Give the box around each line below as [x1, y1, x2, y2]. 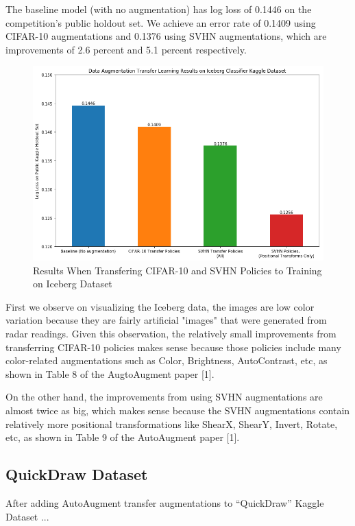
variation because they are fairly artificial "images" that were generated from [5, 313, 327, 327]
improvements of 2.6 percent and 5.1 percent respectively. [5, 42, 247, 56]
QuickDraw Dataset [5, 464, 148, 485]
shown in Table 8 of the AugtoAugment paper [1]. [5, 366, 215, 381]
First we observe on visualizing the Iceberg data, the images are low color [5, 299, 315, 313]
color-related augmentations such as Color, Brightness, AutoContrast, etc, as [5, 353, 328, 368]
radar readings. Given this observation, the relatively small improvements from [5, 326, 336, 340]
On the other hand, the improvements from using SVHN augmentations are [5, 390, 323, 404]
